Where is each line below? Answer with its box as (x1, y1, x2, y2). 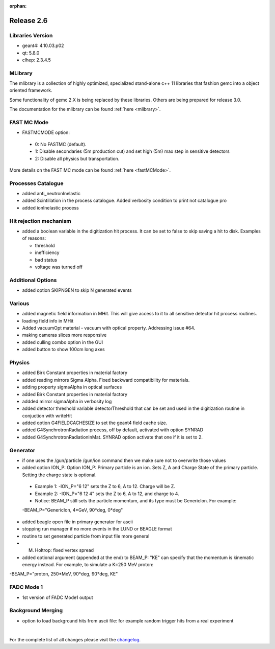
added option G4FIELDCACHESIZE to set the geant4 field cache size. (22, 420, 168, 426)
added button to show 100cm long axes (22, 346, 105, 353)
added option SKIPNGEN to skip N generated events (22, 287, 132, 293)
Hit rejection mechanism (9, 217, 71, 224)
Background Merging (9, 607, 63, 614)
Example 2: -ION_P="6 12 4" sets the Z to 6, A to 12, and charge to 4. (35, 491, 179, 497)
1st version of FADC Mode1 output (22, 594, 94, 600)
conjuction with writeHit (22, 412, 72, 419)
